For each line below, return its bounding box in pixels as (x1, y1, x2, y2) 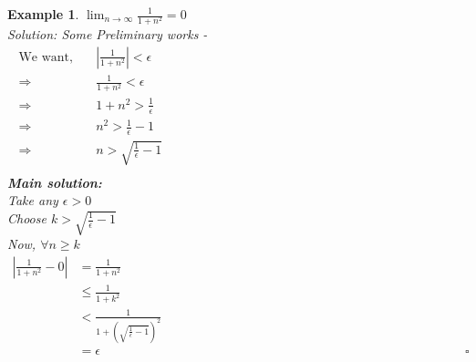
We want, (18, 50, 73, 64)
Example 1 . (7, 5, 79, 23)
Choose (7, 209, 47, 227)
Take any (7, 191, 58, 210)
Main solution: (7, 172, 102, 191)
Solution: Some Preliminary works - (7, 25, 208, 44)
